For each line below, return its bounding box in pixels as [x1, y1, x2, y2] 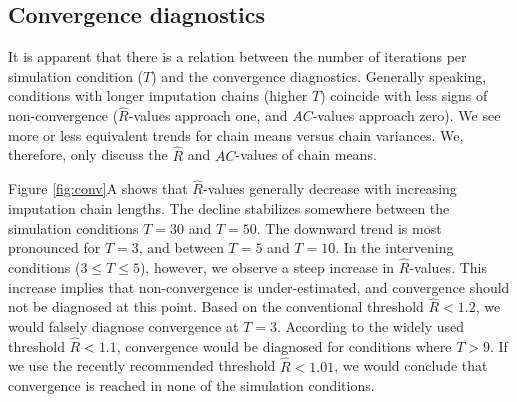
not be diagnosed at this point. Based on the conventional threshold [8, 296, 424, 317]
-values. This [409, 257, 487, 278]
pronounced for [8, 237, 101, 258]
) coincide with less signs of [320, 85, 488, 106]
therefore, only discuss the [8, 144, 168, 165]
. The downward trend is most [256, 217, 442, 238]
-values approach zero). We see [312, 105, 501, 126]
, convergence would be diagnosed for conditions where [116, 335, 452, 356]
